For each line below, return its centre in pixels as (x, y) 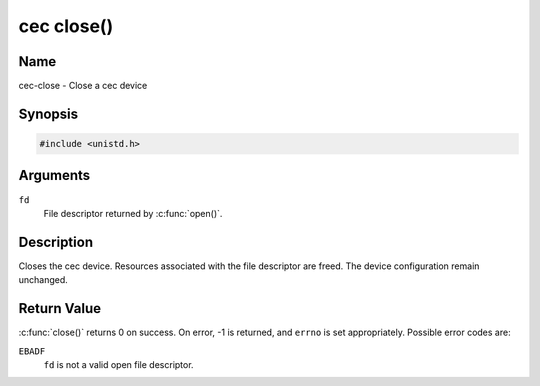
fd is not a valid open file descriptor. (118, 364)
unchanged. (43, 280)
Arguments (54, 175)
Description (56, 241)
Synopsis (48, 113)
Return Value (60, 308)
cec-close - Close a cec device (83, 86)
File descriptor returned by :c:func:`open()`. (133, 213)
